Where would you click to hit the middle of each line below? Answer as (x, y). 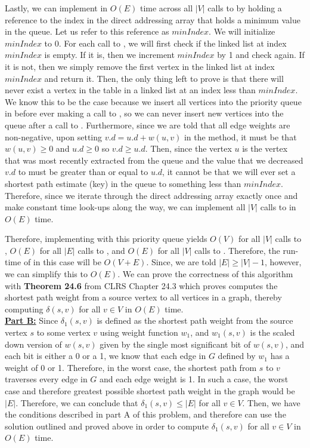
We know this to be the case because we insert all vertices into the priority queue (153, 101)
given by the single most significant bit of (175, 344)
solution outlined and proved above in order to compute (107, 426)
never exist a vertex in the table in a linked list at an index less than (130, 90)
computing (24, 309)
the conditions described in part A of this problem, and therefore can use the (145, 414)
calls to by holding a (245, 8)
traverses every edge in (46, 379)
